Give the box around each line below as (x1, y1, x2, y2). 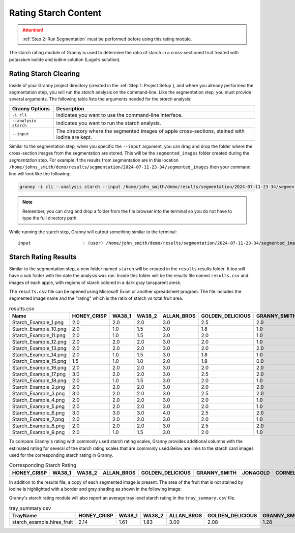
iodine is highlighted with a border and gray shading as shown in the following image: (9, 486, 182, 492)
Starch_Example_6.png (12, 409, 65, 416)
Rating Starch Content (9, 7, 102, 18)
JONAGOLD (242, 469, 270, 476)
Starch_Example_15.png (12, 358, 66, 365)
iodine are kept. (56, 133, 92, 140)
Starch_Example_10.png (12, 325, 67, 332)
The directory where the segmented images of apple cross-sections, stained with (56, 127, 245, 134)
